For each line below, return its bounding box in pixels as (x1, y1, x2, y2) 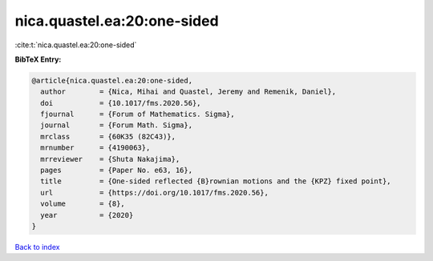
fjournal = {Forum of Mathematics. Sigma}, (40, 110, 236, 119)
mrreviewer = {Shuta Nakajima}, (40, 155, 180, 163)
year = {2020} (40, 211, 134, 219)
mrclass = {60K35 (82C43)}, (40, 132, 176, 141)
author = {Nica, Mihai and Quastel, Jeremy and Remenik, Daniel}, (40, 87, 337, 96)
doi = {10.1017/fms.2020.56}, (40, 98, 201, 107)
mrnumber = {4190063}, (40, 143, 151, 152)
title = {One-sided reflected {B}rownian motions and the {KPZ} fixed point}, (40, 177, 392, 186)
